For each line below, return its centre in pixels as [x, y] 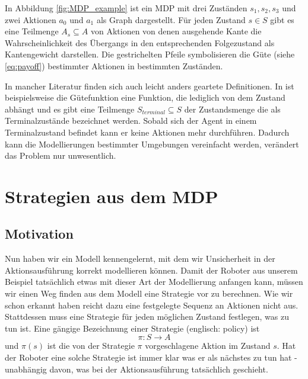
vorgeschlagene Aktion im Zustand [208, 346]
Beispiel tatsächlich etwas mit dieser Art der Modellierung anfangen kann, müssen [154, 282]
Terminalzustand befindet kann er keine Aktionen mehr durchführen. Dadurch [147, 132]
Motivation [39, 234]
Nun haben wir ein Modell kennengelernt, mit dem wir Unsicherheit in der [140, 258]
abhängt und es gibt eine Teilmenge [70, 109]
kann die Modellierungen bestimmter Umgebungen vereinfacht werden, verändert [152, 144]
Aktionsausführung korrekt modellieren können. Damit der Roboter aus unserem [151, 270]
